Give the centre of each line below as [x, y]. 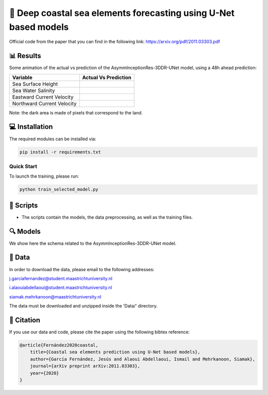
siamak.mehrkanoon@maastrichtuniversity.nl [55, 296]
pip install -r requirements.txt [60, 152]
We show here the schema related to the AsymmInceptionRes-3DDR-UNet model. [93, 243]
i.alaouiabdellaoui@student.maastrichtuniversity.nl [61, 288]
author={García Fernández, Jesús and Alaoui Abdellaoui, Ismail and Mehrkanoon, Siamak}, [143, 359]
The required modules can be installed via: [53, 139]
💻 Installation [31, 127]
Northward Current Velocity [44, 103]
